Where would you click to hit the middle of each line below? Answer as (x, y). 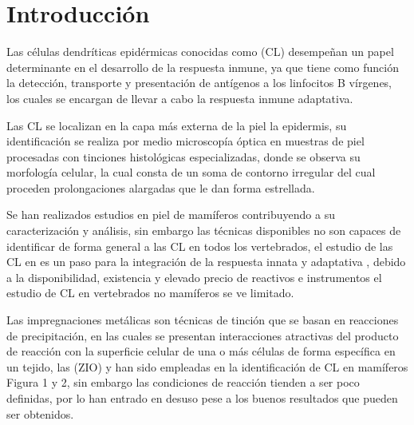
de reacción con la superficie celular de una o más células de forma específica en (201, 351)
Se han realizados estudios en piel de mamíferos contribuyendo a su (171, 214)
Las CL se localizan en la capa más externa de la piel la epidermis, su (177, 125)
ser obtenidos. (40, 413)
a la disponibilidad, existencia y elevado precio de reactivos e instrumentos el (194, 277)
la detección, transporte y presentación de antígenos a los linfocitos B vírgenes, (199, 83)
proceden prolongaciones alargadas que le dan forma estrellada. (161, 187)
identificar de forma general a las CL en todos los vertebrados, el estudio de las (200, 246)
